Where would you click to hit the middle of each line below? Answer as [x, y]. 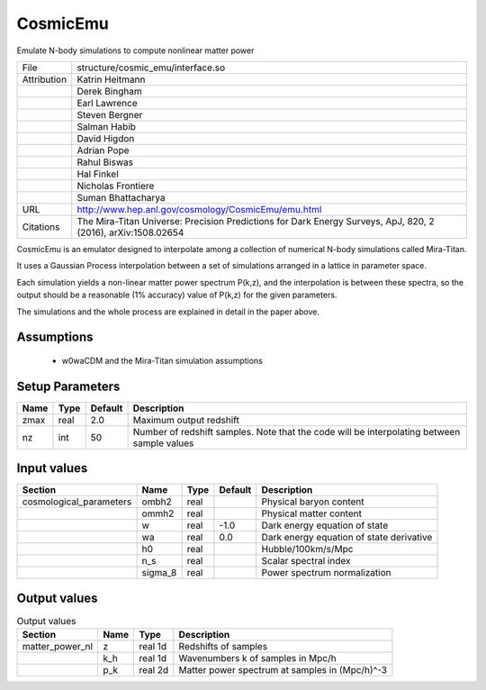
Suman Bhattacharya [121, 197]
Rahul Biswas [105, 162]
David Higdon [106, 138]
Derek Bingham [110, 91]
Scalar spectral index [306, 561]
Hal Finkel [98, 174]
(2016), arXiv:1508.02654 [130, 232]
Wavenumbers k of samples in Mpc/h [257, 658]
